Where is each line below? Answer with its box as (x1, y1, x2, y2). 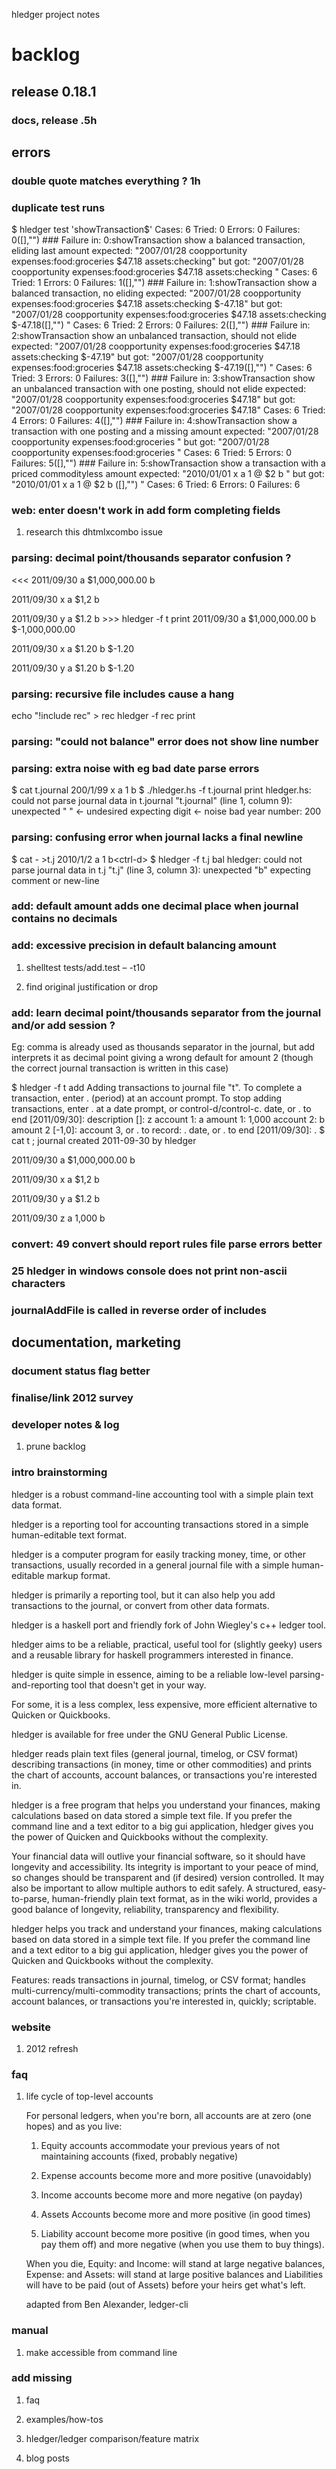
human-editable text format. (11, 1529, 128, 1541)
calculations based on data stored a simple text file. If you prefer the (11, 1809, 293, 1821)
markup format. (46, 1569, 111, 1581)
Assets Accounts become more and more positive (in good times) (40, 2209, 311, 2221)
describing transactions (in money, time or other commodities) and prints (11, 1758, 313, 1770)
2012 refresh (25, 2042, 79, 2054)
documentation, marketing (11, 1334, 182, 1351)
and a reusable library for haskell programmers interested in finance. (11, 1649, 294, 1661)
